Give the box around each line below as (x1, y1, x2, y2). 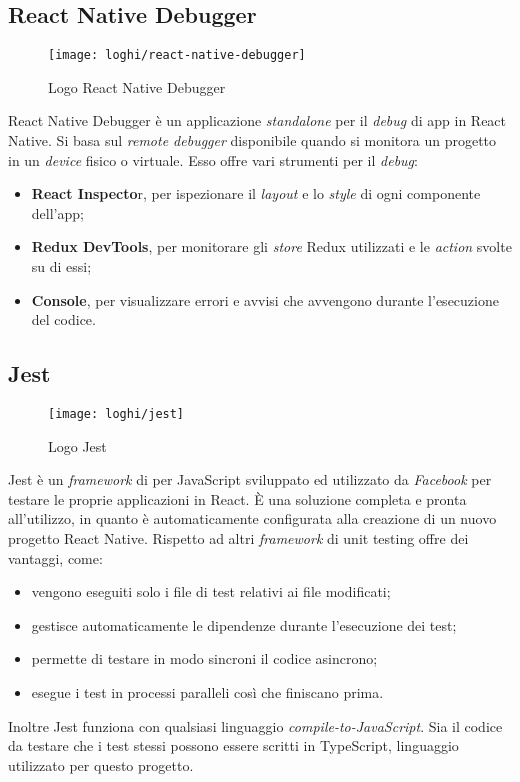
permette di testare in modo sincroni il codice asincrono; (31, 648, 378, 669)
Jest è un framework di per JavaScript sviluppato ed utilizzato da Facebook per (8, 469, 492, 490)
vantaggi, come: (8, 547, 103, 568)
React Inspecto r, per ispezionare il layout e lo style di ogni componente (31, 183, 481, 204)
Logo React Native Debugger (48, 76, 226, 97)
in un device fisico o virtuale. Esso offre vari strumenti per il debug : (8, 149, 418, 170)
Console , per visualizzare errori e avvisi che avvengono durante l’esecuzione (31, 289, 499, 310)
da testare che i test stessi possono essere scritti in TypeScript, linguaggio (8, 735, 459, 756)
